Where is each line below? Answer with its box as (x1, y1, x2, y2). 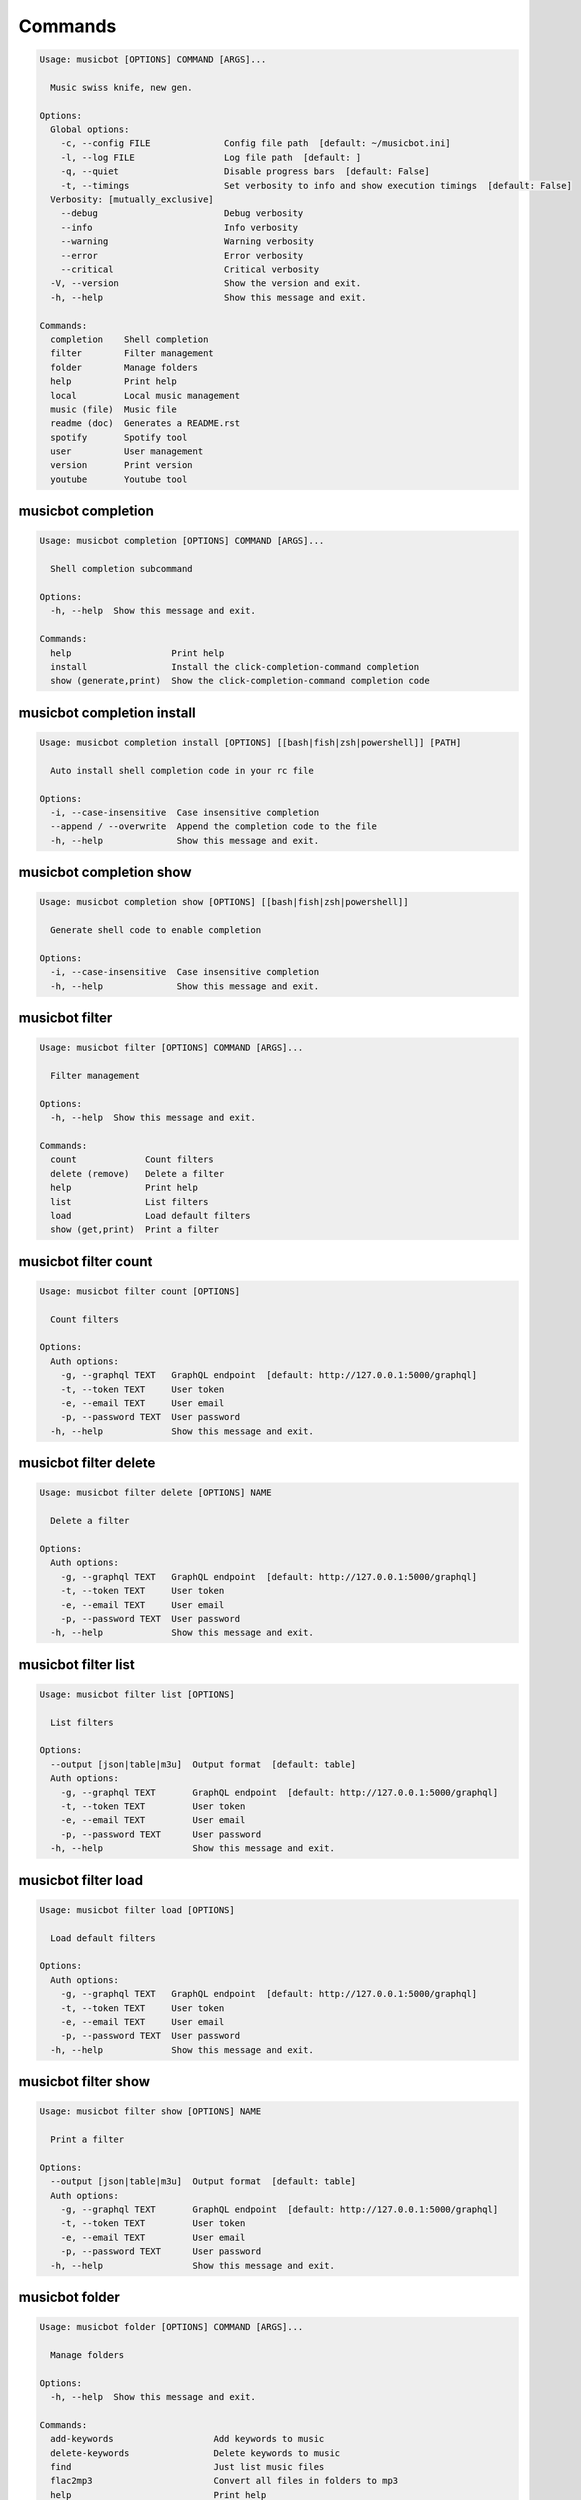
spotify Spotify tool (50, 431, 188, 443)
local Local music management (50, 390, 240, 401)
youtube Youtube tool (50, 473, 188, 485)
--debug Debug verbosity (60, 208, 304, 219)
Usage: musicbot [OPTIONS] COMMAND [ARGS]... (39, 54, 267, 65)
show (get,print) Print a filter (50, 1224, 220, 1235)
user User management (50, 446, 204, 457)
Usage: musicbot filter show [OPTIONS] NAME (39, 2106, 262, 2117)
